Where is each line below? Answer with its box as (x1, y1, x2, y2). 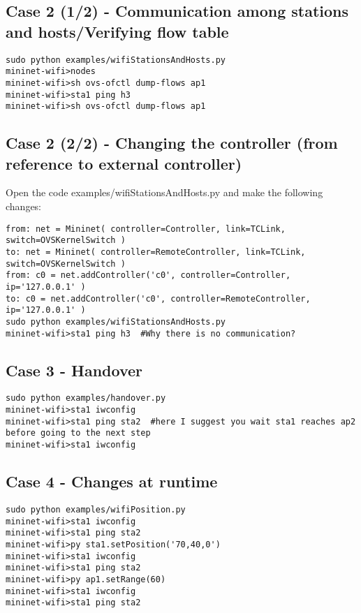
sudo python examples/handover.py (6, 393, 166, 404)
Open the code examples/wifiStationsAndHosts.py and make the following (6, 185, 323, 200)
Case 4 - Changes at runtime (6, 471, 218, 492)
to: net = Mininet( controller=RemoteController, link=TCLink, (6, 246, 306, 257)
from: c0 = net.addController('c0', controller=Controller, (6, 270, 291, 281)
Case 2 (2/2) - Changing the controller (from (6, 132, 338, 154)
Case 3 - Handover (6, 359, 143, 381)
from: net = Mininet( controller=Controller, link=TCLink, (6, 223, 286, 234)
